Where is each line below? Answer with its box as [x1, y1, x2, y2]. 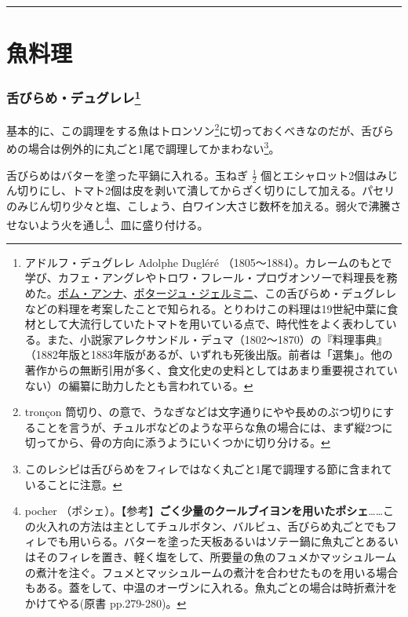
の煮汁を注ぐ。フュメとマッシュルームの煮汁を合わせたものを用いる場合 [24, 564, 399, 580]
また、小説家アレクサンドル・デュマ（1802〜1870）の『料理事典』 [46, 330, 388, 347]
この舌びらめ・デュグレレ [264, 285, 397, 301]
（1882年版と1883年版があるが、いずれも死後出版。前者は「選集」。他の [24, 346, 393, 363]
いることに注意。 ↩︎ [24, 476, 122, 492]
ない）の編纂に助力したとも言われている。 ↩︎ [24, 377, 253, 393]
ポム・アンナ [57, 285, 123, 301]
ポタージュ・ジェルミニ [133, 285, 254, 301]
